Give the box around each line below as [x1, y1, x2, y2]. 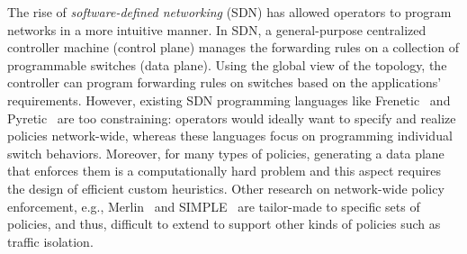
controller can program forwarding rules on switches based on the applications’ [7, 73, 442, 92]
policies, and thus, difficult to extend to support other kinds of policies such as [7, 214, 441, 233]
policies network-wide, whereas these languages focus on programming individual [7, 126, 453, 145]
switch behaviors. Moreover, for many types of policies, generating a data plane [7, 143, 445, 162]
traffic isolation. [7, 231, 94, 250]
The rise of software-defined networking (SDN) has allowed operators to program [7, 3, 452, 21]
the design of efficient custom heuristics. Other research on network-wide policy [7, 178, 445, 197]
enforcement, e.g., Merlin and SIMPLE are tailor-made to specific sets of [7, 196, 420, 215]
